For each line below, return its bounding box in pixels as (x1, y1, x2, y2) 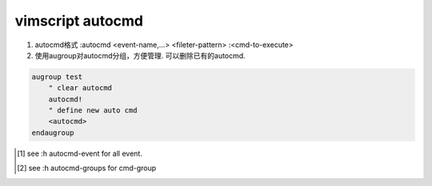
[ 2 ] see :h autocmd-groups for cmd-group (17, 164, 157, 173)
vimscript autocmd (14, 12, 144, 30)
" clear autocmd (48, 84, 112, 93)
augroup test (31, 72, 83, 81)
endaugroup (31, 128, 74, 137)
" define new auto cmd (48, 106, 138, 115)
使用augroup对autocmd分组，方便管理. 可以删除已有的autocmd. (34, 50, 246, 60)
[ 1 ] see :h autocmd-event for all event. (17, 148, 143, 158)
